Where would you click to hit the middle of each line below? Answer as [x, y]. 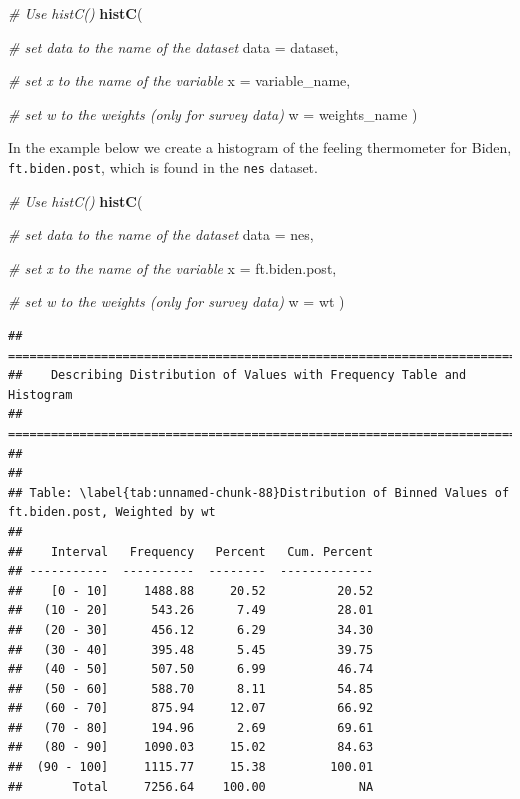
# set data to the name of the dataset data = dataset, [173, 46]
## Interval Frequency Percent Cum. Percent [191, 551]
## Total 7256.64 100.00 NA [191, 786]
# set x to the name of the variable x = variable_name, [179, 80]
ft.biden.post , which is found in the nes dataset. [163, 166]
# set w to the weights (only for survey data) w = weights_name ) [213, 113]
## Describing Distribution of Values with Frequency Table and [237, 375]
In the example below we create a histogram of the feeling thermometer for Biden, [260, 147]
